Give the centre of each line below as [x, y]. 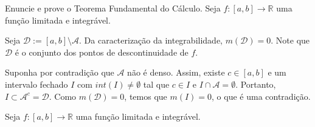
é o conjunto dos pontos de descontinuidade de [102, 52]
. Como [63, 96]
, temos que [146, 96]
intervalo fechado [36, 84]
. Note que [290, 40]
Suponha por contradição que [60, 72]
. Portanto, [256, 84]
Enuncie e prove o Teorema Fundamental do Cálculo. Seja [113, 8]
